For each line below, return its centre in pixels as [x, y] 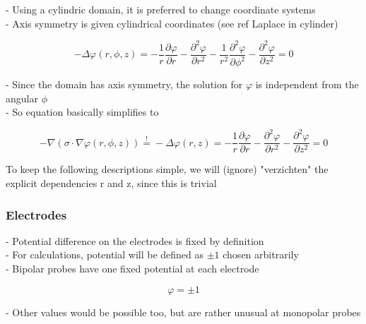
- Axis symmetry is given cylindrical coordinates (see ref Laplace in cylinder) [172, 23]
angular [22, 98]
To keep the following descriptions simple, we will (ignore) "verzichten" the [167, 169]
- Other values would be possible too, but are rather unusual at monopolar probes [183, 312]
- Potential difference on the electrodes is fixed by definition [135, 240]
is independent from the [307, 84]
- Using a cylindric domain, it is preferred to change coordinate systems [161, 9]
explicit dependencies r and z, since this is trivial [111, 183]
